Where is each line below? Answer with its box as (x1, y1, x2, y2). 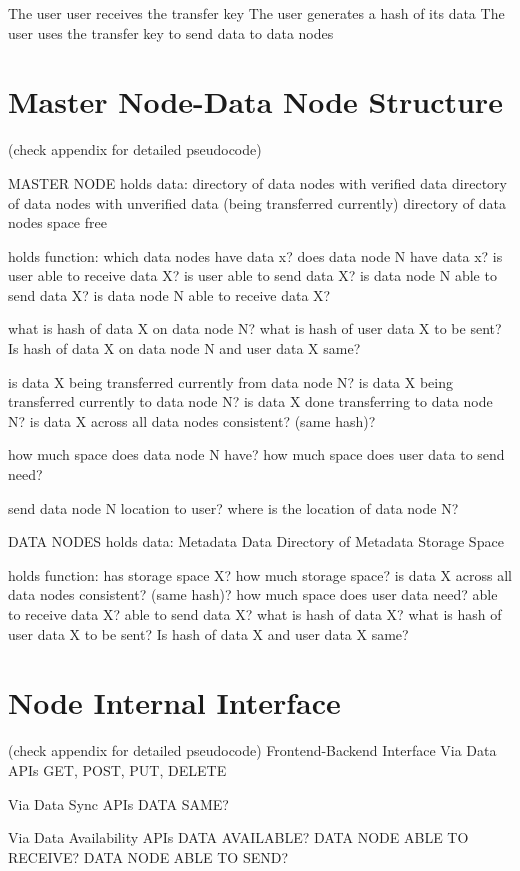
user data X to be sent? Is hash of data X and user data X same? (8, 623, 409, 644)
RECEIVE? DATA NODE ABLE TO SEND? (8, 846, 289, 867)
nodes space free (8, 212, 107, 233)
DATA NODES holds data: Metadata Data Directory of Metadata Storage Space (8, 531, 504, 552)
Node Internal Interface (8, 682, 341, 723)
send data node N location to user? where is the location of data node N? (8, 497, 459, 518)
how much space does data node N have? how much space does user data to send (8, 444, 505, 465)
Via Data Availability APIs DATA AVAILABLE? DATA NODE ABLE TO (8, 827, 469, 848)
